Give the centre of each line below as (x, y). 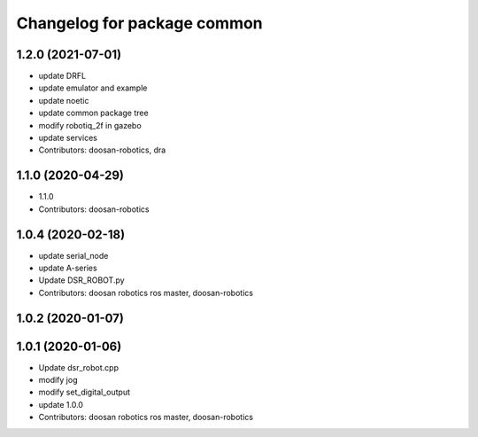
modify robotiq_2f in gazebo (90, 125)
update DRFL (62, 76)
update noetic (64, 100)
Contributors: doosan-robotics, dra (102, 150)
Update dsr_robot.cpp (79, 367)
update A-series (68, 268)
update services (68, 138)
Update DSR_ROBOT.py (81, 280)
